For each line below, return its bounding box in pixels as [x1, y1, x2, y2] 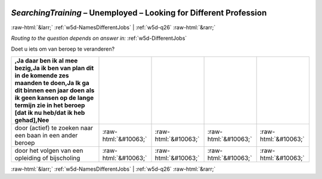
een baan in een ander [14, 131, 78, 139]
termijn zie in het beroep [14, 101, 85, 109]
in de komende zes [14, 71, 69, 80]
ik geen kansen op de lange [14, 93, 94, 102]
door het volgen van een [14, 146, 83, 155]
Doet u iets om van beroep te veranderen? [11, 45, 115, 53]
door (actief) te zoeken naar [14, 124, 94, 132]
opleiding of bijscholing [14, 153, 80, 162]
